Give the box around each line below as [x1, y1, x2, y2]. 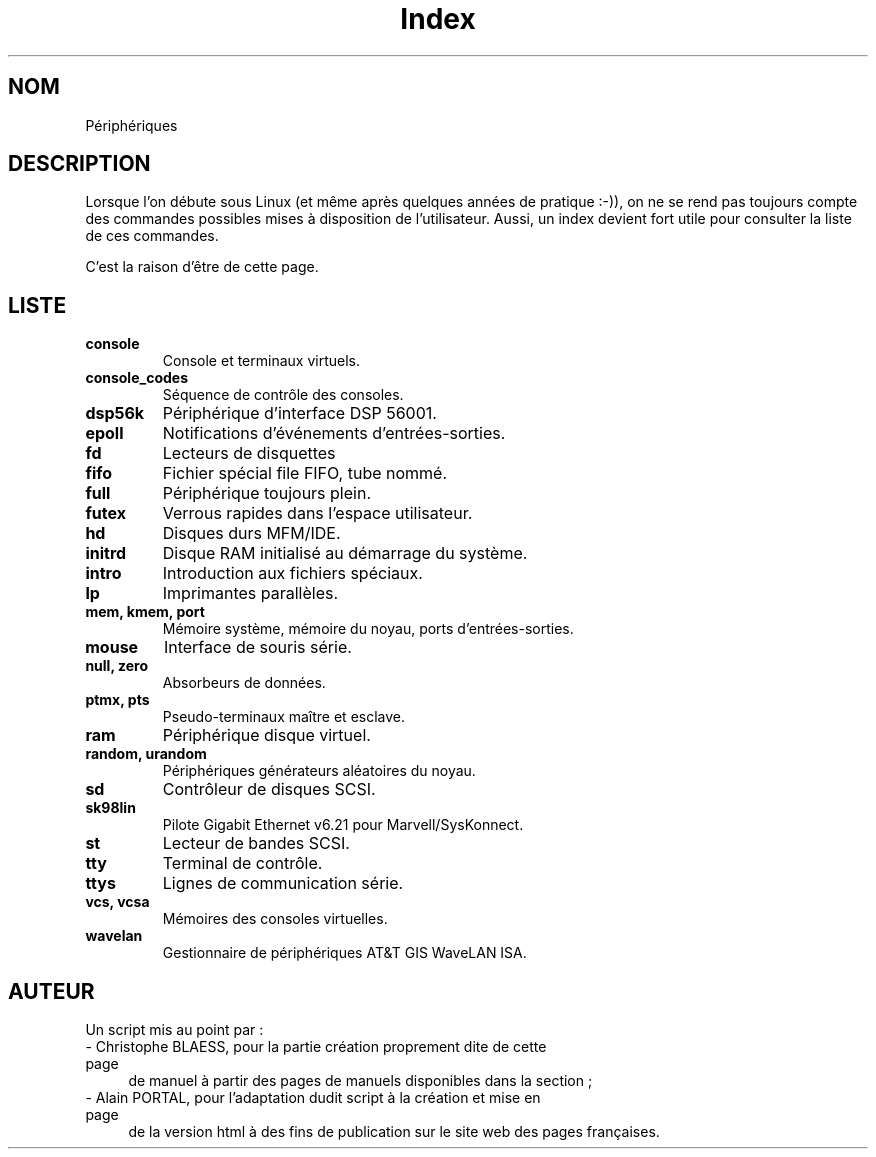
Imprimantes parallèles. [162, 583, 339, 604]
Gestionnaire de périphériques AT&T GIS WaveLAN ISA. [162, 944, 527, 962]
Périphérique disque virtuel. [162, 725, 371, 746]
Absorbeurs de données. [162, 674, 326, 692]
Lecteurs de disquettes [162, 443, 336, 464]
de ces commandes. [85, 227, 219, 245]
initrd [85, 543, 127, 564]
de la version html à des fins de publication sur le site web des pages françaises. [128, 1123, 660, 1141]
